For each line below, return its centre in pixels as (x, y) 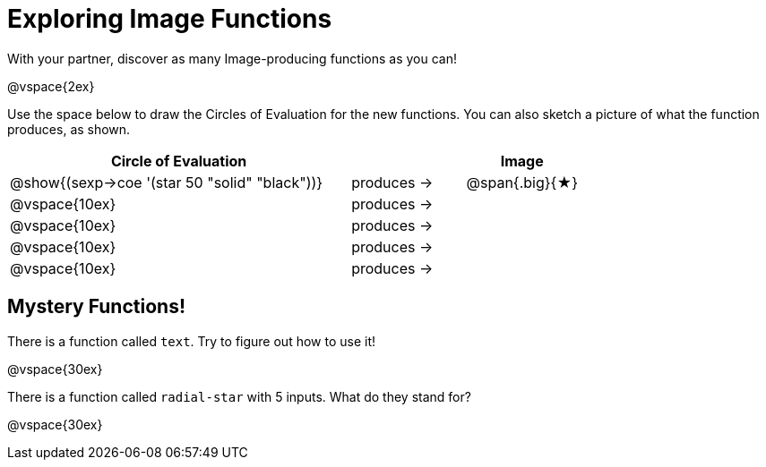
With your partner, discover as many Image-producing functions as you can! (232, 58)
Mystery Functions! (96, 307)
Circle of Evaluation (179, 161)
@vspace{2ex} (51, 86)
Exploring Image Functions (170, 19)
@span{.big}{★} (522, 182)
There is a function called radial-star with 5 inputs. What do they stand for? (239, 396)
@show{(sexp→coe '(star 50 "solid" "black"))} (167, 182)
